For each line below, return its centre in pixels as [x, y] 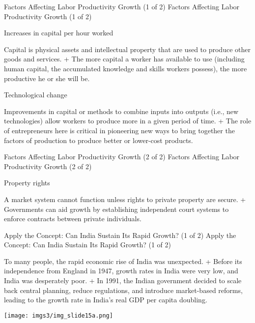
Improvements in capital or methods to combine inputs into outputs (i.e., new [121, 111]
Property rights [27, 183]
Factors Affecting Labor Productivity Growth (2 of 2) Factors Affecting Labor [122, 157]
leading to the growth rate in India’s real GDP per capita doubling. [106, 300]
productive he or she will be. [47, 78]
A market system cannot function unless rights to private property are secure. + [125, 199]
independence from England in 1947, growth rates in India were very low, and [121, 271]
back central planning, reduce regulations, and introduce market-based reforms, [123, 290]
